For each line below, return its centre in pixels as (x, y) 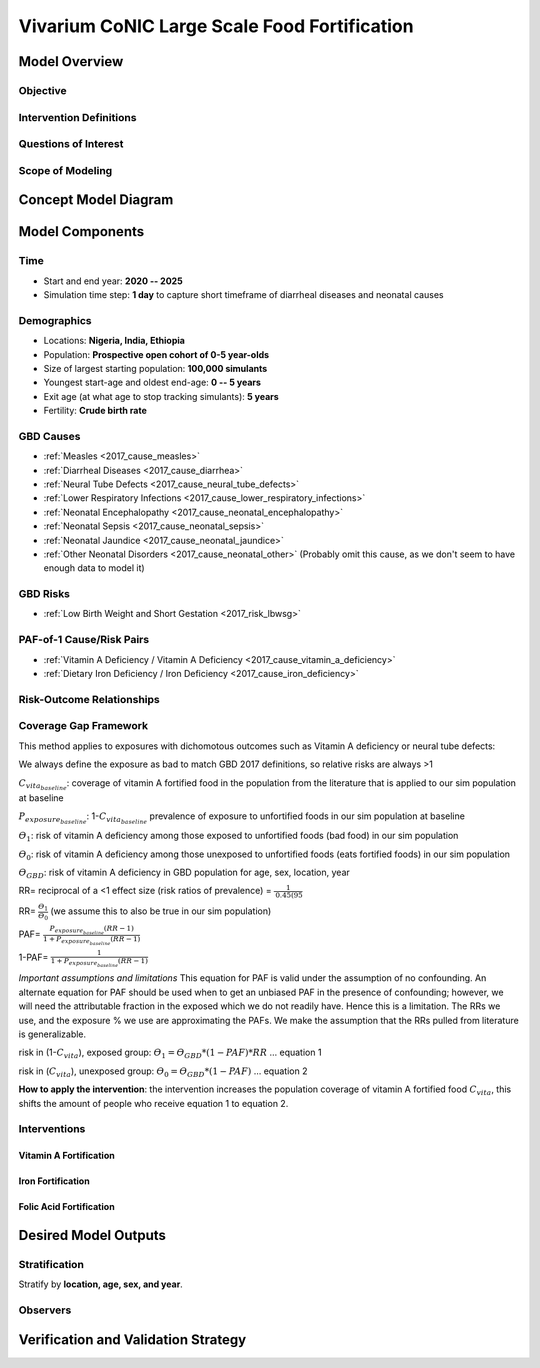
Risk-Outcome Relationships (89, 699)
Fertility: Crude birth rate (95, 411)
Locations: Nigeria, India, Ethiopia (114, 341)
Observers (45, 1310)
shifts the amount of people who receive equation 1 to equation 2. (153, 1103)
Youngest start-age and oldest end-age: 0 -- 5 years (152, 382)
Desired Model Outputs (92, 1235)
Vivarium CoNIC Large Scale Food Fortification (216, 26)
